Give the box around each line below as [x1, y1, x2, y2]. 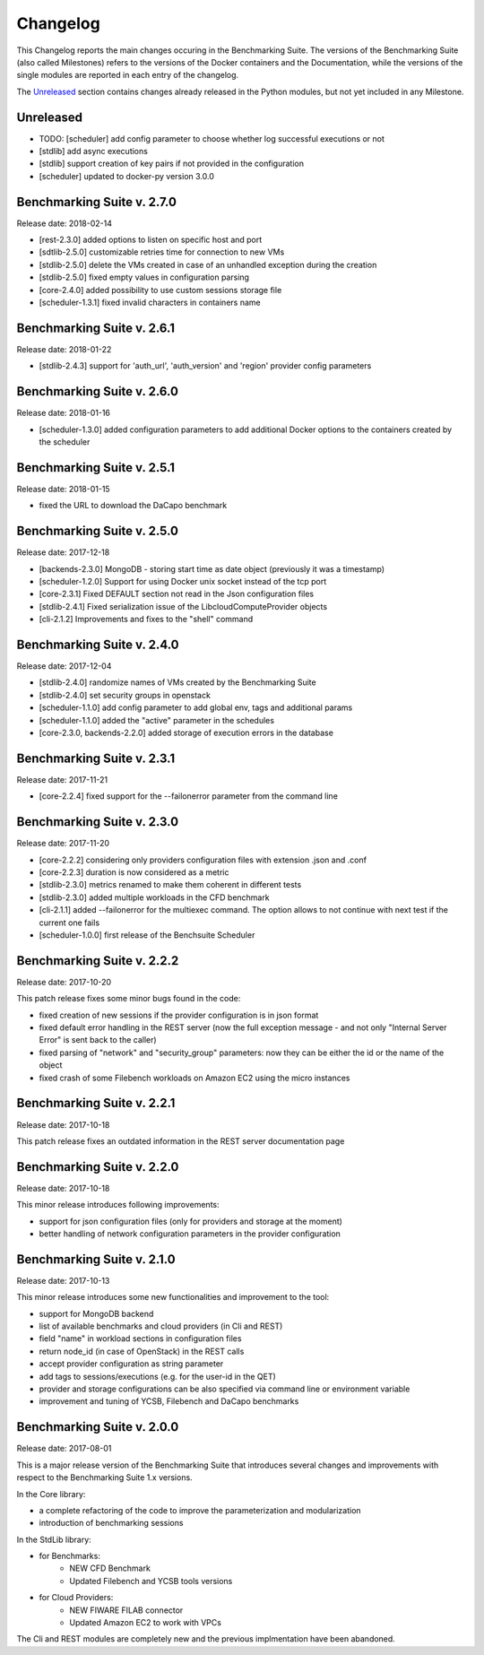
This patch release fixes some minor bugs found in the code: [16, 993, 241, 1004]
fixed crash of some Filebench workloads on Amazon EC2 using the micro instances [39, 1072, 350, 1083]
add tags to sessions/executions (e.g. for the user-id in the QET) [39, 1371, 277, 1382]
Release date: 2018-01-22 [16, 343, 112, 354]
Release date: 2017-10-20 [16, 976, 112, 987]
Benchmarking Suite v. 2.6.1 [16, 320, 175, 335]
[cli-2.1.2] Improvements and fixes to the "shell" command [39, 614, 254, 625]
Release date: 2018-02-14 [16, 218, 112, 229]
